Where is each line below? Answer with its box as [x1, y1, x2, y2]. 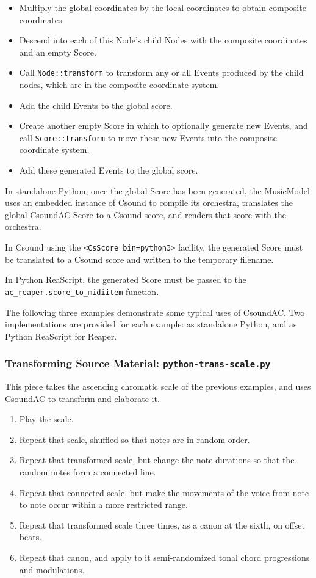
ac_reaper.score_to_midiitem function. [5, 285, 159, 298]
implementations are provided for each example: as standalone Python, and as [5, 318, 297, 331]
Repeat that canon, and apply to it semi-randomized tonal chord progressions [19, 551, 310, 564]
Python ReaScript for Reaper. [5, 329, 117, 342]
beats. [19, 530, 42, 543]
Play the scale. [19, 412, 74, 425]
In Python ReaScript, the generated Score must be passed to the [5, 273, 246, 286]
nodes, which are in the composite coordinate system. [19, 78, 220, 91]
